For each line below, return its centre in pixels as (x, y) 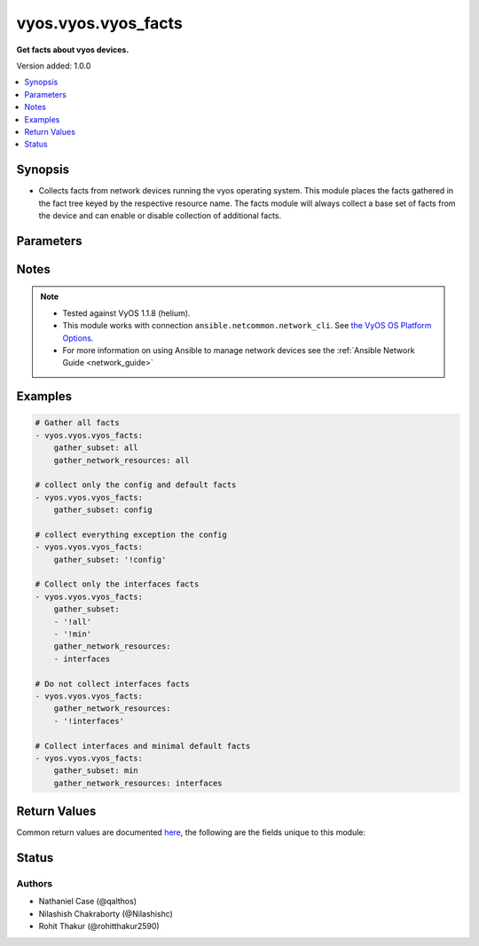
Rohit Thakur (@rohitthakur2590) (99, 926)
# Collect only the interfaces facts (117, 584)
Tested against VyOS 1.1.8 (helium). (126, 313)
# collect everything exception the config (131, 534)
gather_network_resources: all (122, 460)
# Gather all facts (77, 423)
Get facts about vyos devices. (73, 50)
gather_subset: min (96, 771)
